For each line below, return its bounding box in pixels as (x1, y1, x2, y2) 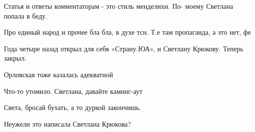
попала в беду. (4, 10, 48, 21)
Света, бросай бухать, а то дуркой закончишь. (4, 102, 141, 112)
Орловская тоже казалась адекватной (4, 69, 113, 79)
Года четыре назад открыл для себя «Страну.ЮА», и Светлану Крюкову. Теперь (4, 43, 244, 53)
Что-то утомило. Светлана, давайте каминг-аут (4, 86, 143, 96)
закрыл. (4, 53, 26, 63)
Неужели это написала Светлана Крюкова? (4, 118, 131, 129)
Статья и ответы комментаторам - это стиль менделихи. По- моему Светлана (4, 1, 233, 11)
